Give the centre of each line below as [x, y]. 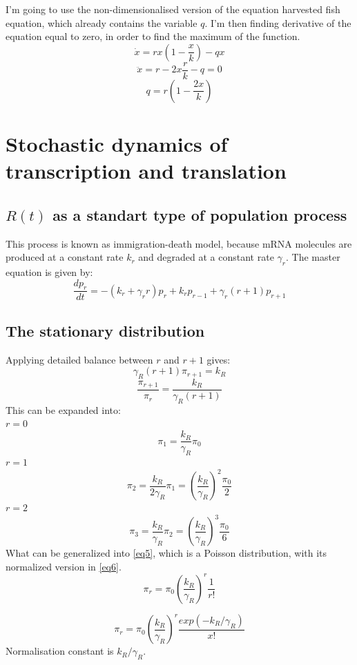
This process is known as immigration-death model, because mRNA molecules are [179, 243]
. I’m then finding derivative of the [278, 22]
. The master [313, 257]
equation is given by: [49, 272]
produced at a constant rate [65, 257]
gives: [219, 359]
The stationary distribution [105, 330]
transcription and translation [146, 171]
